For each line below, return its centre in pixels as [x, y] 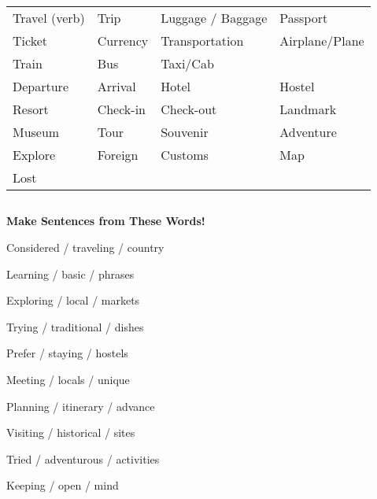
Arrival [116, 86]
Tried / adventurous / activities [83, 458]
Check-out [189, 109]
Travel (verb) [49, 18]
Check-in [121, 109]
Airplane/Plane [322, 41]
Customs [185, 155]
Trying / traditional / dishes [75, 326]
